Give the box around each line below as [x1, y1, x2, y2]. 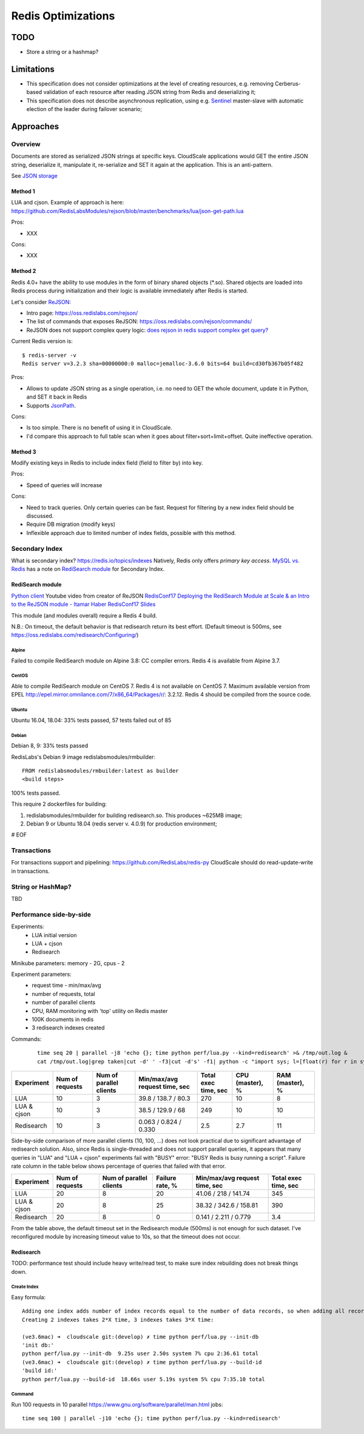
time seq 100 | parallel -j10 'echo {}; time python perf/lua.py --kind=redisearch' [22, 1415, 281, 1422]
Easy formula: [11, 1294, 45, 1301]
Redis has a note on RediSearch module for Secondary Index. [11, 565, 165, 573]
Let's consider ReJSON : [11, 298, 71, 306]
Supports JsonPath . [26, 402, 76, 409]
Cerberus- [275, 79, 302, 87]
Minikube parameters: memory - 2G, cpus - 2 [11, 959, 125, 967]
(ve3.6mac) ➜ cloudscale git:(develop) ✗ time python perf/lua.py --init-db [22, 1333, 259, 1340]
